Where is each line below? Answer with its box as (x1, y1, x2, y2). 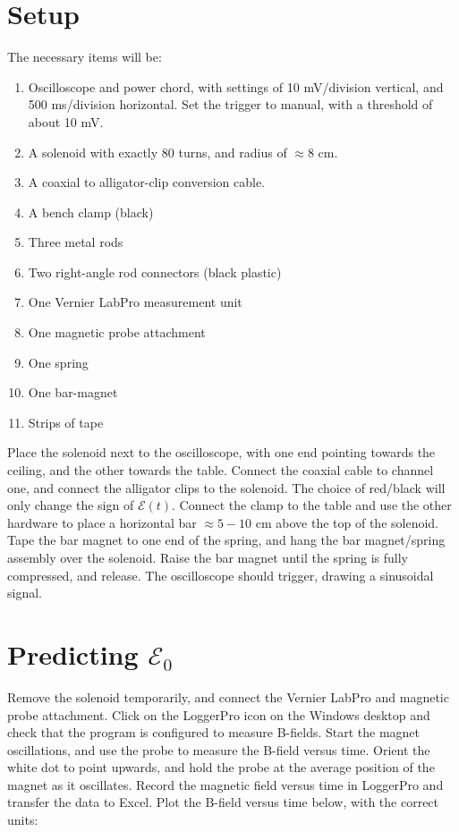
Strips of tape (28, 412, 104, 431)
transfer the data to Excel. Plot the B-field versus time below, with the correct (7, 793, 439, 811)
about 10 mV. (28, 112, 104, 131)
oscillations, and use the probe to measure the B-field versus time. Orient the (7, 740, 430, 759)
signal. (7, 583, 42, 602)
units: (7, 811, 38, 829)
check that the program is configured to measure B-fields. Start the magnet (7, 723, 421, 742)
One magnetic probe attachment (28, 323, 206, 342)
